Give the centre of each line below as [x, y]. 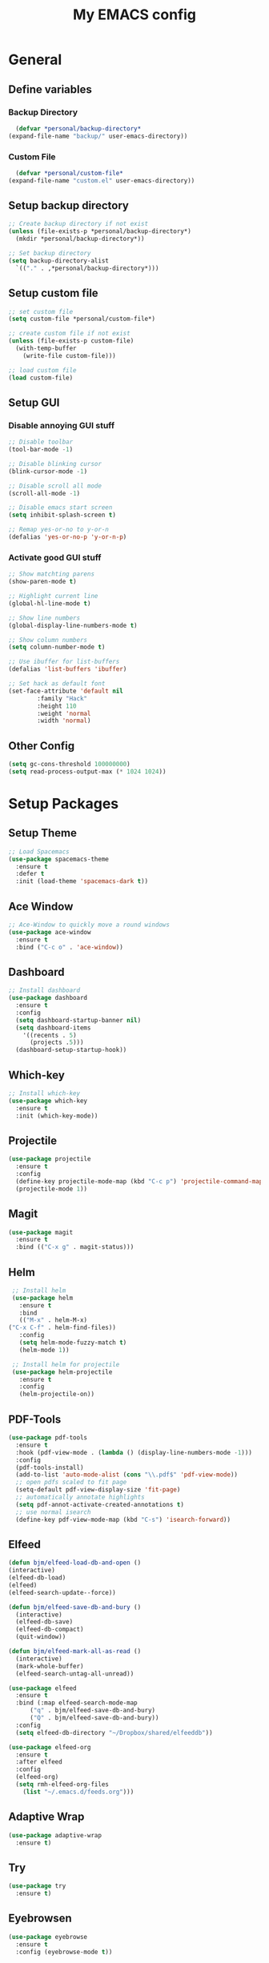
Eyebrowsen [40, 1919]
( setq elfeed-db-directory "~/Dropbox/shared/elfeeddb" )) [114, 1732]
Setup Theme [43, 833]
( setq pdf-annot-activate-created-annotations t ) [100, 1504]
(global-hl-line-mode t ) [50, 603]
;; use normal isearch [53, 1512]
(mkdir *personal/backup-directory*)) [80, 239]
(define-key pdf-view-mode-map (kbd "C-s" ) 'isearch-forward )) [123, 1519]
